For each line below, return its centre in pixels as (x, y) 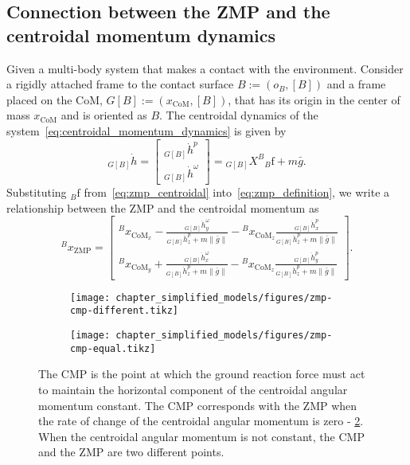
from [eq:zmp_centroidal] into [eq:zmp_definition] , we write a (237, 192)
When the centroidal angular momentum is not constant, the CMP (201, 436)
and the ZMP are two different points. (131, 452)
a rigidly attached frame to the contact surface (120, 84)
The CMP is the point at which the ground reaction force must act (202, 374)
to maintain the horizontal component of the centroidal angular (193, 389)
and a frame (356, 84)
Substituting (37, 192)
